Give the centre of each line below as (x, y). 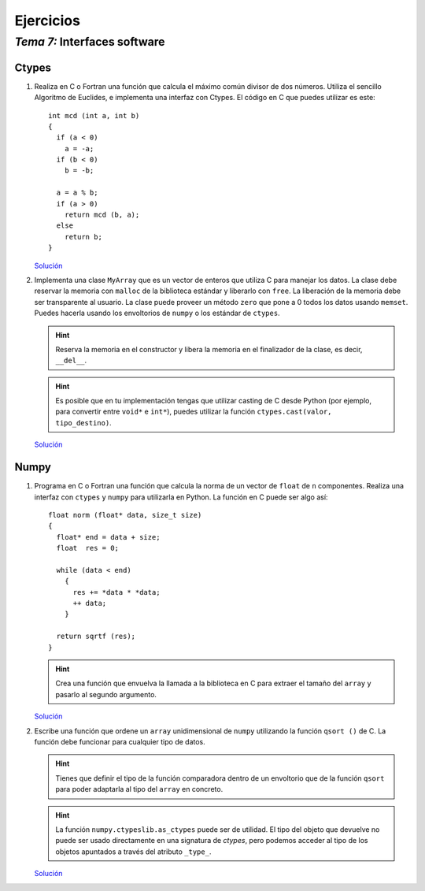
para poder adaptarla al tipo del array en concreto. (139, 789)
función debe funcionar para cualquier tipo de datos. (120, 741)
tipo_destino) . (83, 422)
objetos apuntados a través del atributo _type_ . (133, 852)
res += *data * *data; (116, 592)
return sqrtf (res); (96, 637)
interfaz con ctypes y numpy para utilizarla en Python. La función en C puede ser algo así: (181, 497)
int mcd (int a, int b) (94, 115)
